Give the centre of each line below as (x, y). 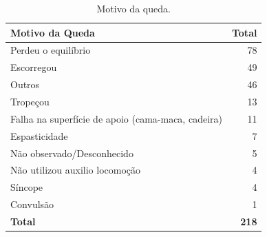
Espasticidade (39, 135)
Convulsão (32, 204)
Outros (25, 84)
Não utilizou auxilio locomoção (76, 170)
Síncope (27, 187)
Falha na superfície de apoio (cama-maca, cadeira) (116, 118)
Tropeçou (30, 101)
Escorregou (34, 67)
